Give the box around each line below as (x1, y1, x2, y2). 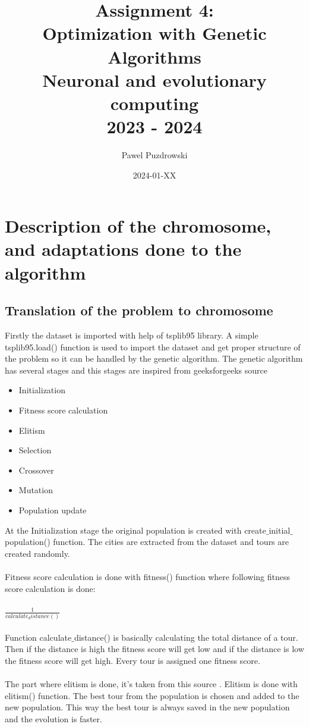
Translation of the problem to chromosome (5, 301, 273, 319)
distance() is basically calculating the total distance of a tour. (74, 631, 298, 643)
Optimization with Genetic (42, 21, 267, 45)
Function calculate (5, 631, 72, 643)
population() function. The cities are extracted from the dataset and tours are (5, 535, 289, 548)
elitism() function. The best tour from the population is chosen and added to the (5, 689, 299, 701)
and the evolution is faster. (5, 712, 102, 725)
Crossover (18, 463, 54, 476)
